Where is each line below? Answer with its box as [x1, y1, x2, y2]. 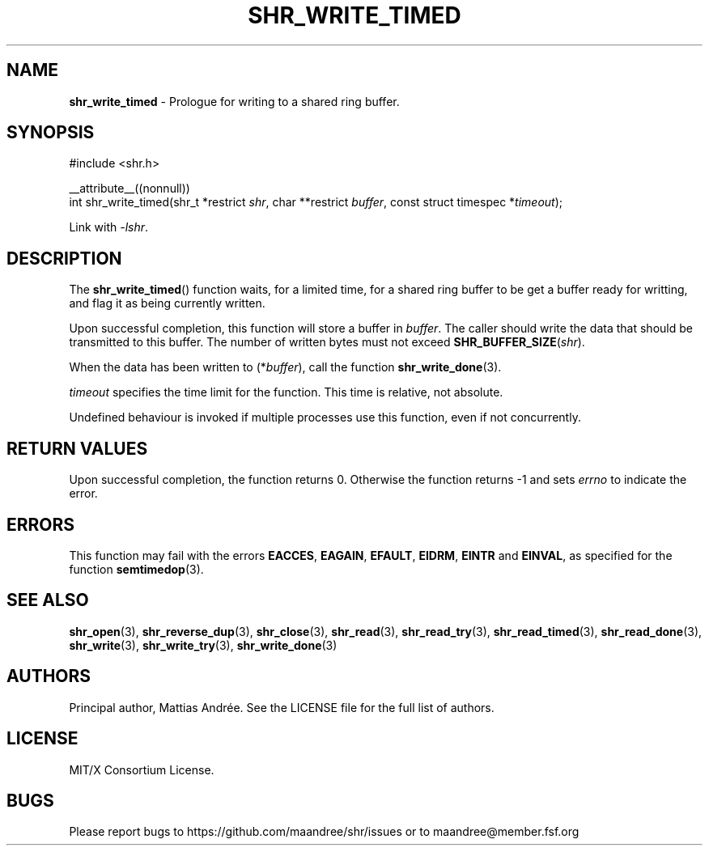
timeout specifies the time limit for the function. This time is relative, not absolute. [69, 385, 503, 400]
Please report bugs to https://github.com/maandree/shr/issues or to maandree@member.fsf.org [69, 824, 580, 839]
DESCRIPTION [6, 248, 122, 269]
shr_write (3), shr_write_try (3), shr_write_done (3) [69, 638, 338, 652]
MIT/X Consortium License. [69, 762, 214, 777]
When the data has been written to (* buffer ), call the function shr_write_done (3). [69, 360, 502, 375]
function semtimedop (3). [69, 562, 204, 576]
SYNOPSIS [6, 122, 95, 143]
